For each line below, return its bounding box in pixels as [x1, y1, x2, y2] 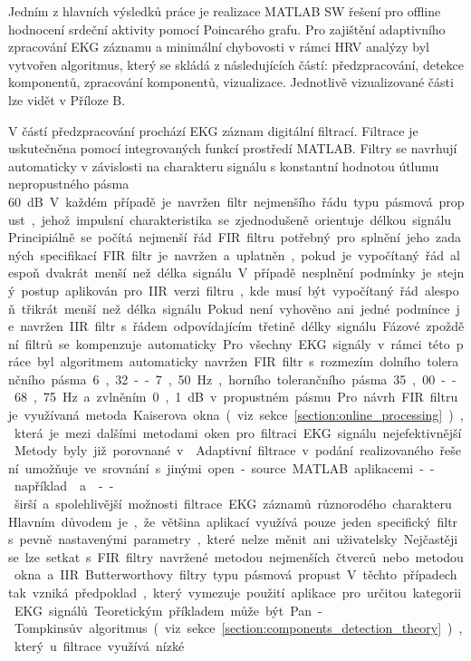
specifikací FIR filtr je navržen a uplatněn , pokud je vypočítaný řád [40, 245, 444, 264]
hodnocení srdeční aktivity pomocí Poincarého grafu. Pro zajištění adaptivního [8, 19, 446, 38]
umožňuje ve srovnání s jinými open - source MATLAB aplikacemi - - [24, 458, 435, 477]
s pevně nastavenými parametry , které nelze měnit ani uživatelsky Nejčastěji [8, 530, 458, 549]
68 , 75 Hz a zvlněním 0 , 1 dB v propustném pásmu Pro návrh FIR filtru [14, 387, 458, 406]
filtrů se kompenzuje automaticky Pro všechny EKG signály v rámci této [24, 334, 450, 353]
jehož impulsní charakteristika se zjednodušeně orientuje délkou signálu [41, 209, 452, 228]
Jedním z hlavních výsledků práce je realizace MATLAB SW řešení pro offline [8, 2, 441, 20]
